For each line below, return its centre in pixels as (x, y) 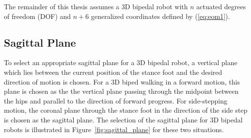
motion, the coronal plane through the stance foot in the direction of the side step (126, 110)
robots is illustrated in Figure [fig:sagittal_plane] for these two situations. (114, 129)
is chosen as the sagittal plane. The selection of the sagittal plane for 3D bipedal (123, 119)
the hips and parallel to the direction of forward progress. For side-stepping (116, 100)
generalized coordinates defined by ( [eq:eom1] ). (160, 16)
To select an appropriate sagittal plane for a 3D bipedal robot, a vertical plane (121, 62)
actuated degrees (221, 6)
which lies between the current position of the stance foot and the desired (113, 72)
